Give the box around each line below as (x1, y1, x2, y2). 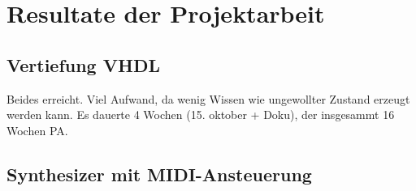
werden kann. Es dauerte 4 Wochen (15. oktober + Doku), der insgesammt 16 (6, 106, 395, 123)
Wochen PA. (6, 121, 68, 138)
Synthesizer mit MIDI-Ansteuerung (6, 161, 312, 186)
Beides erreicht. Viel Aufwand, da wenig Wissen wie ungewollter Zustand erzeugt (6, 90, 410, 107)
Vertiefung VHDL (6, 52, 160, 77)
